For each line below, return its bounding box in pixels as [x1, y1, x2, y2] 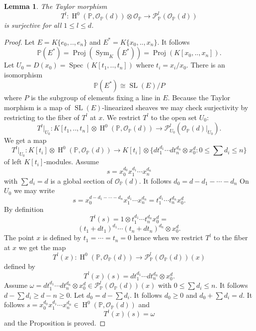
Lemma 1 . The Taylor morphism [4, 1, 107, 11]
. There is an [186, 60, 225, 70]
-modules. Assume [44, 156, 99, 167]
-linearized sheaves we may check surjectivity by [102, 102, 249, 113]
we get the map [18, 242, 66, 252]
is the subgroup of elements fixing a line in [31, 92, 161, 103]
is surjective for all [4, 20, 62, 30]
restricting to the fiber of [4, 112, 80, 122]
